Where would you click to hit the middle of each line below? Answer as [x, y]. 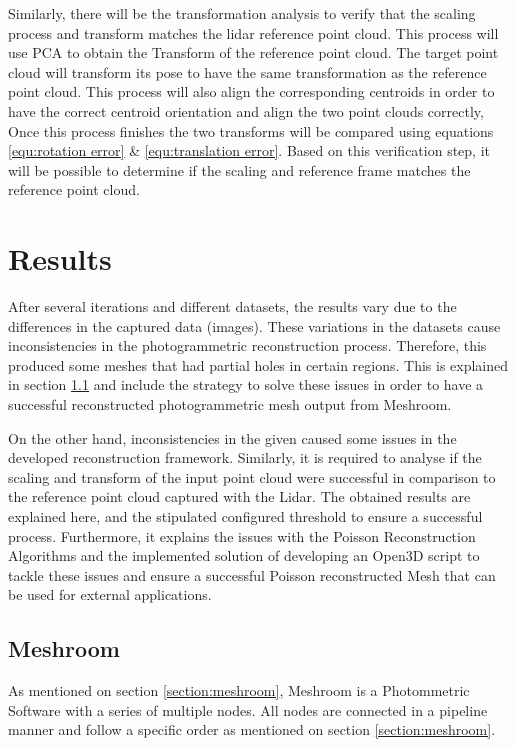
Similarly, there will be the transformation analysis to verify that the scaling [242, 13]
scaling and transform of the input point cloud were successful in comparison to [252, 476]
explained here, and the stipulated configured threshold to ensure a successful [245, 516]
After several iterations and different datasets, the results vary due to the [232, 306]
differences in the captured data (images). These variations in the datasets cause [254, 325]
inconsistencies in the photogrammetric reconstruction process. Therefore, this [247, 345]
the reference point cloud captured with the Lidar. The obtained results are [239, 496]
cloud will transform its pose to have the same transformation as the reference [247, 71]
